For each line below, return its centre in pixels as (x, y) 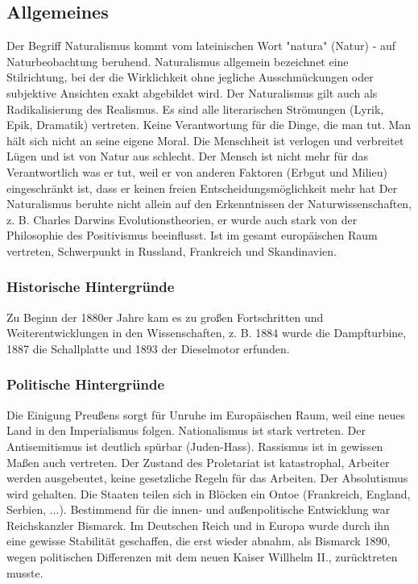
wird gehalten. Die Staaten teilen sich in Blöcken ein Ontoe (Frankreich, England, (209, 493)
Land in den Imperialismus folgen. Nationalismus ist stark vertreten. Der (186, 430)
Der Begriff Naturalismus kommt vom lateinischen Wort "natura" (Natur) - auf (201, 46)
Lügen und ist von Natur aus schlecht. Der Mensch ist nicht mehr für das (187, 156)
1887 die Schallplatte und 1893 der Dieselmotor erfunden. (148, 348)
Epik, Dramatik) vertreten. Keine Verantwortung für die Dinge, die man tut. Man (209, 125)
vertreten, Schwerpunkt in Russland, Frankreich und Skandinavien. (172, 250)
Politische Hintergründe (86, 384)
